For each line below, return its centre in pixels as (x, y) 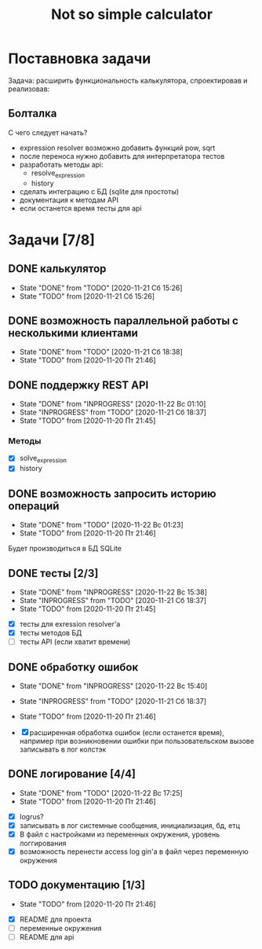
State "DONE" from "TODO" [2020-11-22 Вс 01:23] (102, 525)
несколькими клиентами (73, 333)
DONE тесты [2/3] (53, 573)
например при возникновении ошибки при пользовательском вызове (137, 741)
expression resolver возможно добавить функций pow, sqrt (117, 148)
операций (34, 506)
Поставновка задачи (80, 59)
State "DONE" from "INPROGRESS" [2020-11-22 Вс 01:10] (113, 404)
